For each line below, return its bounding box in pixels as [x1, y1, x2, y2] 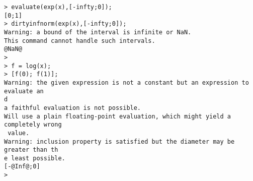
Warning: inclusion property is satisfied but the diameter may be [4, 138, 235, 145]
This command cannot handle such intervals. [4, 37, 155, 44]
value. [8, 129, 30, 137]
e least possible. [4, 154, 65, 162]
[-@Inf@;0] [4, 163, 40, 170]
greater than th [4, 146, 58, 154]
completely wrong [4, 121, 62, 129]
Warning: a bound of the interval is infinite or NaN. [4, 28, 192, 36]
